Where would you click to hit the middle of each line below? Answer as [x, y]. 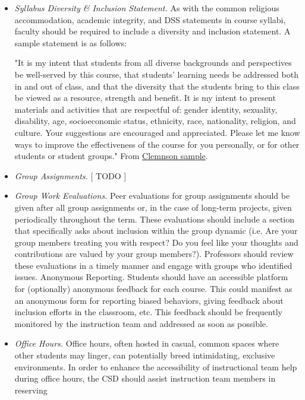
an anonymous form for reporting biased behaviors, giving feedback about [149, 300]
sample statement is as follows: [70, 42]
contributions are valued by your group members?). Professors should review [154, 254]
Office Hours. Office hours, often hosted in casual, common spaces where [147, 343]
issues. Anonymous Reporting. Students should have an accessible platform [151, 277]
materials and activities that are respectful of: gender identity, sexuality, [146, 109]
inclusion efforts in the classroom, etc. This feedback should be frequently [148, 312]
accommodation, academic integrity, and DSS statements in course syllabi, [150, 19]
